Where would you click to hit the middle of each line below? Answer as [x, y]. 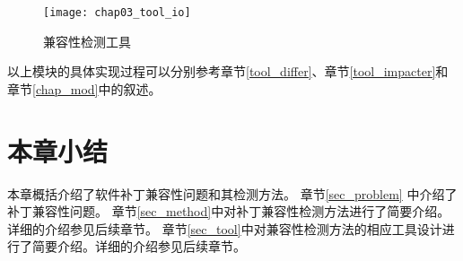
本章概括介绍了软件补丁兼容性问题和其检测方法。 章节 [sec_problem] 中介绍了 [232, 193]
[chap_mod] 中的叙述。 [97, 88]
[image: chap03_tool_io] [117, 13]
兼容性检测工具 [87, 41]
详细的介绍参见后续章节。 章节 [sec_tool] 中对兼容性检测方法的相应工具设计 [225, 228]
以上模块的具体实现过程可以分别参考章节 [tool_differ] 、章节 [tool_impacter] [222, 71]
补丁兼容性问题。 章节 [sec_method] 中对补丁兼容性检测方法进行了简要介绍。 [229, 211]
